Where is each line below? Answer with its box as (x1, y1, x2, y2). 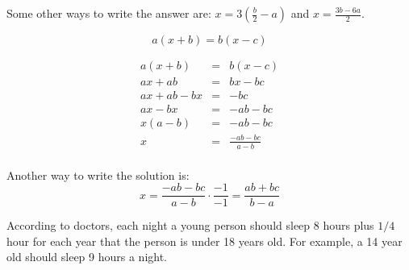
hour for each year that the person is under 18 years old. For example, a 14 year (6, 232, 403, 249)
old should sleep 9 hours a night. (6, 248, 168, 265)
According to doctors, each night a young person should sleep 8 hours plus (6, 217, 374, 234)
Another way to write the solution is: (6, 166, 190, 183)
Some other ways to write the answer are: (6, 5, 211, 21)
